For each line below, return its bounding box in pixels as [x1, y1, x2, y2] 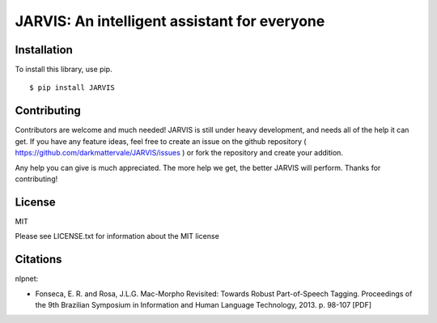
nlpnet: [15, 274, 39, 283]
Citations [15, 253, 62, 266]
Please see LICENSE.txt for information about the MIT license [15, 232, 220, 241]
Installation [15, 43, 73, 57]
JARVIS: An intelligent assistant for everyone [15, 12, 325, 30]
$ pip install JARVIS [29, 83, 115, 92]
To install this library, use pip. [15, 65, 112, 74]
